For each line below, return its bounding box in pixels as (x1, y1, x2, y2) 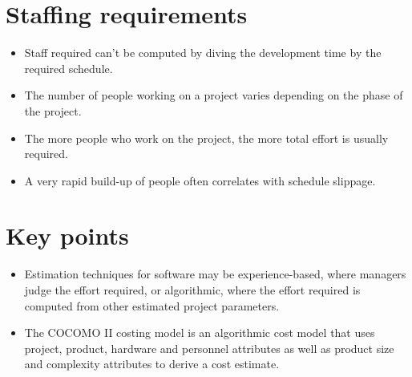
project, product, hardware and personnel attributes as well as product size (24, 339, 394, 356)
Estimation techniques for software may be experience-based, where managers (24, 266, 406, 282)
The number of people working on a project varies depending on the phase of (24, 87, 403, 103)
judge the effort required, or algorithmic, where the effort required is (24, 282, 361, 298)
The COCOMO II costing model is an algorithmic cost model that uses (24, 324, 375, 341)
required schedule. (24, 59, 113, 76)
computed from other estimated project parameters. (24, 297, 280, 314)
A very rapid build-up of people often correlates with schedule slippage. (24, 172, 376, 188)
